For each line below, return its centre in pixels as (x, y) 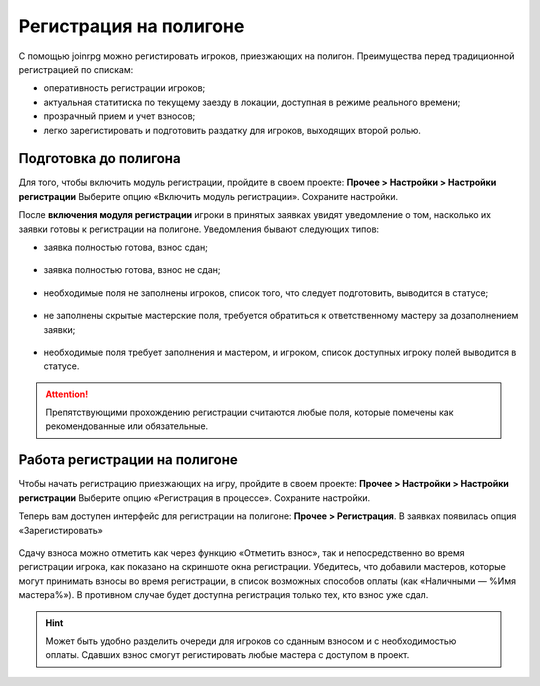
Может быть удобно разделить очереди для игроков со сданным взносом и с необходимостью (251, 641)
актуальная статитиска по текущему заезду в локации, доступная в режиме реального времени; (252, 102)
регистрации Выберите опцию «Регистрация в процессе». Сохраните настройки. (194, 497)
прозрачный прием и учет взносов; (119, 116)
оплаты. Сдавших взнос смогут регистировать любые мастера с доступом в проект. (227, 655)
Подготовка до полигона (99, 158)
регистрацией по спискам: (76, 69)
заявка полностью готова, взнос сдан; (126, 247)
